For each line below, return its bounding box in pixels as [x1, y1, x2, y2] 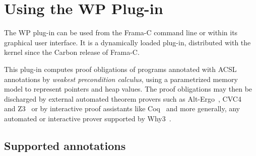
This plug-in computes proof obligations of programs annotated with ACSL [4, 63, 237, 74]
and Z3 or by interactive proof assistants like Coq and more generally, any [4, 103, 240, 114]
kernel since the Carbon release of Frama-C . [4, 47, 140, 57]
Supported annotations [4, 137, 126, 153]
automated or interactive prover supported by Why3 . [4, 113, 171, 123]
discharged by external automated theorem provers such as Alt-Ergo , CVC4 [4, 93, 241, 104]
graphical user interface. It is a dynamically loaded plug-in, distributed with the [4, 37, 251, 47]
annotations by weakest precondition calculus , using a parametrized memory [4, 73, 238, 84]
